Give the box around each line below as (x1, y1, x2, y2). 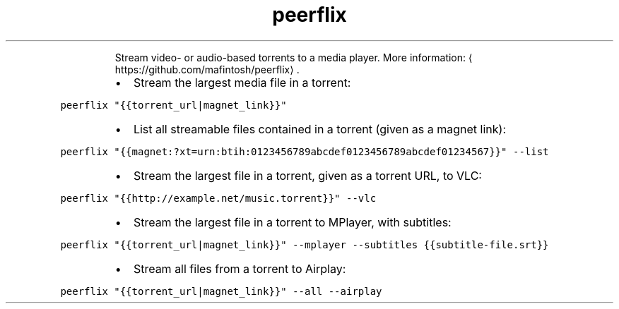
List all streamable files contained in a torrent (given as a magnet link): (133, 121, 507, 136)
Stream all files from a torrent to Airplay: (133, 261, 346, 276)
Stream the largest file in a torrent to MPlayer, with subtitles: (133, 214, 452, 229)
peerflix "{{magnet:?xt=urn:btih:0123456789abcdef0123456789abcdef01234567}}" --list (60, 145, 549, 157)
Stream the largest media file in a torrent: (133, 75, 351, 90)
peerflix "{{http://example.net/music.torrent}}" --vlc (60, 192, 377, 204)
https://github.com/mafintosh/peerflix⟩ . (114, 63, 300, 75)
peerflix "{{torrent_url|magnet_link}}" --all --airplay (60, 285, 382, 297)
